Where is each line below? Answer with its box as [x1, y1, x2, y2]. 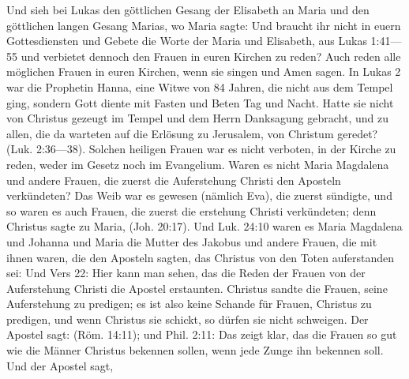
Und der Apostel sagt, [6, 357, 114, 373]
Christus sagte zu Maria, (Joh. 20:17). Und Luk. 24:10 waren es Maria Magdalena [6, 218, 403, 235]
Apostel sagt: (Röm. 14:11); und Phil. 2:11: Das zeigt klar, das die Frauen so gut [6, 326, 397, 343]
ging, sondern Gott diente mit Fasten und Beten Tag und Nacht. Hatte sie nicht [6, 94, 394, 111]
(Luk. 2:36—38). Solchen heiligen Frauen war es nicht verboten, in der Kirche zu [6, 141, 396, 157]
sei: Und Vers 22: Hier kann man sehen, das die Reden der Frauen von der [6, 265, 366, 281]
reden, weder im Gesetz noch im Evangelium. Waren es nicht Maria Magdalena [6, 156, 389, 172]
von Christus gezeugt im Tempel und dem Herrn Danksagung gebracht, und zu [6, 110, 388, 126]
